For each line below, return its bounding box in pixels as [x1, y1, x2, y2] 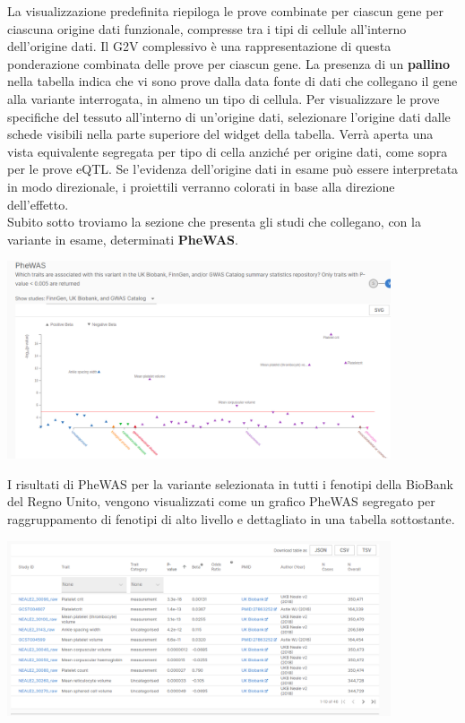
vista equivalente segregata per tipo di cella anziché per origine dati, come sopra [7, 142, 448, 160]
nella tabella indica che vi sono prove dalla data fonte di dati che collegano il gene [7, 72, 458, 90]
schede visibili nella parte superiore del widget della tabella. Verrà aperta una [7, 125, 434, 143]
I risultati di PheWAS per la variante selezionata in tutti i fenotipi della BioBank [7, 474, 453, 493]
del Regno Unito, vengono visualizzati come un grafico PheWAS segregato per [7, 492, 435, 511]
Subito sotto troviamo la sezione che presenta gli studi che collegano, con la [7, 212, 421, 231]
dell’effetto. [7, 194, 69, 213]
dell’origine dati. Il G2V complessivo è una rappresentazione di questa [7, 37, 392, 56]
